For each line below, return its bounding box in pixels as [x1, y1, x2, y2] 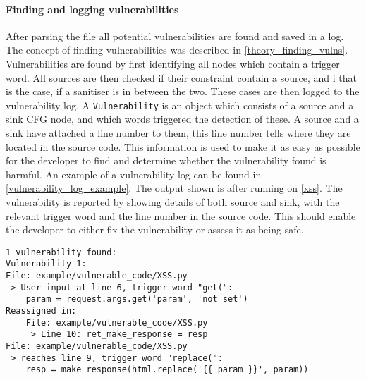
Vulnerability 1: [6, 259, 87, 269]
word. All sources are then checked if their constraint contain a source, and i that [6, 70, 357, 85]
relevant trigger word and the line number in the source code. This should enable [6, 208, 356, 223]
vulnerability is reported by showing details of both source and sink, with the [6, 194, 340, 209]
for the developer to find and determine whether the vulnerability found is [6, 153, 327, 168]
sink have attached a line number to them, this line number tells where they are [6, 125, 351, 140]
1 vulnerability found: [6, 247, 117, 257]
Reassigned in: [6, 306, 77, 317]
